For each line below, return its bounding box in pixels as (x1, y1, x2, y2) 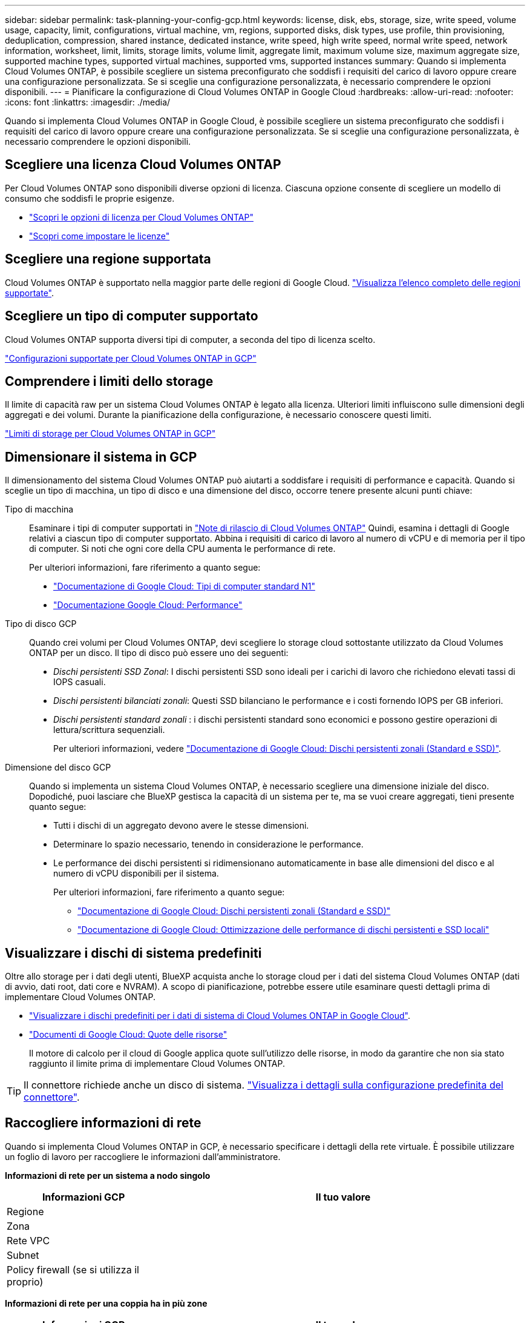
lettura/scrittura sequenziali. (53, 724, 165, 735)
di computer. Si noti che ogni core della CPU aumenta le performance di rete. (29, 543, 336, 554)
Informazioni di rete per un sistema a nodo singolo (5, 1170, 211, 1181)
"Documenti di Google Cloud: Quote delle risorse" (29, 1029, 227, 1040)
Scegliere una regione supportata (5, 251, 211, 267)
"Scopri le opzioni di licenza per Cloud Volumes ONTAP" (29, 211, 254, 222)
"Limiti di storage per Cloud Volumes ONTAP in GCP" (5, 428, 216, 439)
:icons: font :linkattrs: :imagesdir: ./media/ (5, 97, 171, 107)
